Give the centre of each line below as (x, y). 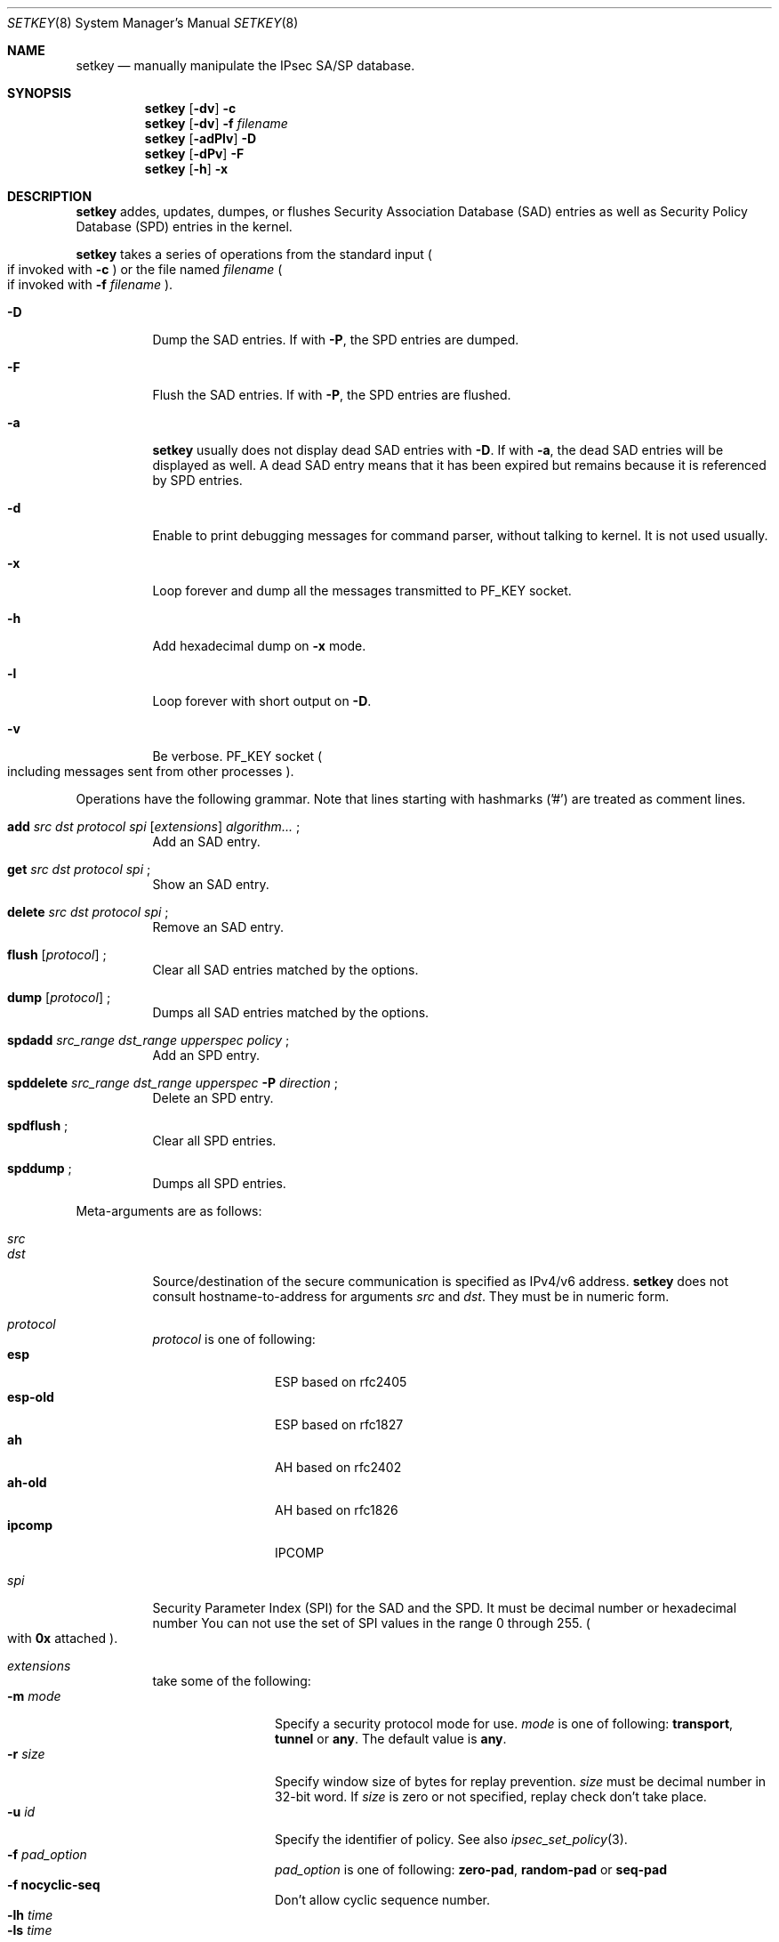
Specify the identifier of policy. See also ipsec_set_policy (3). (451, 1839)
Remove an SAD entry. (218, 927)
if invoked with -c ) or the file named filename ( (145, 269)
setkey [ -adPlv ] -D (201, 138)
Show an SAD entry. (211, 884)
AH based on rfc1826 (337, 1510)
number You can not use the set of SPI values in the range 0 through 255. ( (371, 1623)
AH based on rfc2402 (338, 1467)
